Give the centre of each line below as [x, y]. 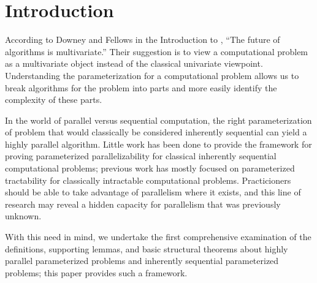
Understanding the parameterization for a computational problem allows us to [152, 75]
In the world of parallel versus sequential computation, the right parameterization [158, 120]
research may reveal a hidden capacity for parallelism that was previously [143, 204]
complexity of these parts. [54, 100]
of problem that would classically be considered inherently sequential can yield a [156, 132]
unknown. [23, 216]
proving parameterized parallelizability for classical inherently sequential [141, 156]
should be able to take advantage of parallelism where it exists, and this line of [153, 192]
